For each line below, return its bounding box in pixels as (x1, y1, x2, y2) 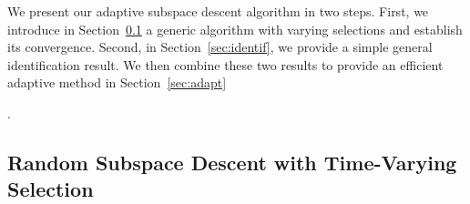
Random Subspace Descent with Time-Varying (7, 148, 457, 176)
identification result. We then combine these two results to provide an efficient (7, 55, 444, 74)
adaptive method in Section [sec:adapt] (7, 73, 227, 92)
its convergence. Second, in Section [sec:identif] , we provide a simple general (7, 37, 433, 56)
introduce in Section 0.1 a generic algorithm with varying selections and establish (7, 19, 463, 38)
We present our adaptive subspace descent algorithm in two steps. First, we (7, 2, 429, 20)
